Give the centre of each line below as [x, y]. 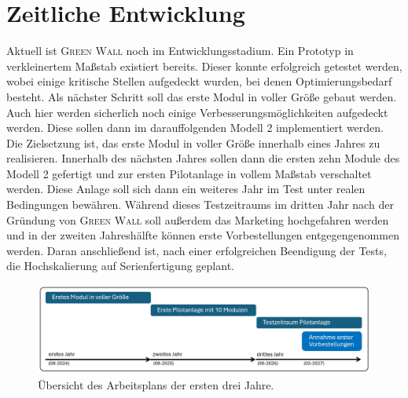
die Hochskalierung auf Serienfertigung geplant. [120, 266]
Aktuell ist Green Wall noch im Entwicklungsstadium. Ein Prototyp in [180, 51]
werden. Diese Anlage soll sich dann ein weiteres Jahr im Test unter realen [186, 189]
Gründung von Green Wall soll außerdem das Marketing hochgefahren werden [198, 219]
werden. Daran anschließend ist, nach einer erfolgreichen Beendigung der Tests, [197, 250]
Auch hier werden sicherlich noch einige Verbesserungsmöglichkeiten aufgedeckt [197, 112]
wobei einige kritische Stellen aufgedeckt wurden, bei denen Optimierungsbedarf [199, 81]
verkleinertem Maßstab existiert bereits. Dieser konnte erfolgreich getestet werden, [204, 66]
